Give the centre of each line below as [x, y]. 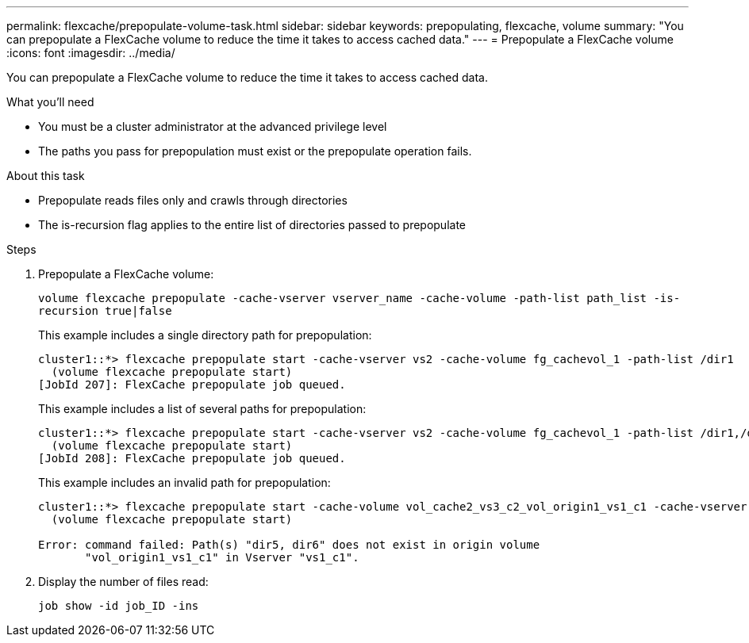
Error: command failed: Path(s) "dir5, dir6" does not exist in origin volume [289, 545]
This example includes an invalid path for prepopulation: [184, 482]
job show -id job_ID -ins [119, 606]
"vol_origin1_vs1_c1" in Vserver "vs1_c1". [222, 557]
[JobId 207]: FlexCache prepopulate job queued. [192, 385]
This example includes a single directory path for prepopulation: [205, 335]
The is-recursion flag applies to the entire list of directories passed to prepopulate [252, 225]
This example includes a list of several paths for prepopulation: [202, 409]
